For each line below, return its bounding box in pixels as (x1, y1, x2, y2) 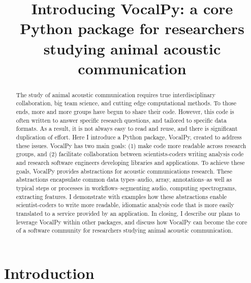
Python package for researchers (20, 18, 244, 39)
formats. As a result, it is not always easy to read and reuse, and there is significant (16, 124, 238, 133)
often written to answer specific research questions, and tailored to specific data (16, 116, 227, 124)
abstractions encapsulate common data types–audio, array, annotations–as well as (16, 175, 232, 184)
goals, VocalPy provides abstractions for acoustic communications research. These (16, 166, 233, 175)
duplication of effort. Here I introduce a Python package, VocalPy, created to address (16, 133, 242, 142)
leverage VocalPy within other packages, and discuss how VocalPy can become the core (16, 217, 247, 226)
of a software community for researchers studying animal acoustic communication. (16, 226, 233, 235)
